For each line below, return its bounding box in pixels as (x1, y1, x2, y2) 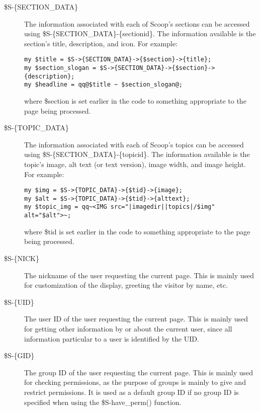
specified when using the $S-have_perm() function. (24, 396, 182, 407)
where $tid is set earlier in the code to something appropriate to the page (24, 226, 250, 236)
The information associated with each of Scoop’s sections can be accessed (24, 18, 250, 29)
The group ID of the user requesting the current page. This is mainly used (24, 367, 253, 377)
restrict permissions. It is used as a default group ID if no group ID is (24, 386, 239, 397)
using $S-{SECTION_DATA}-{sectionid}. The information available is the (24, 28, 256, 39)
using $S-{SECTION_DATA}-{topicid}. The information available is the (24, 149, 250, 159)
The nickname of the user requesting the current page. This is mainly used (24, 270, 254, 280)
